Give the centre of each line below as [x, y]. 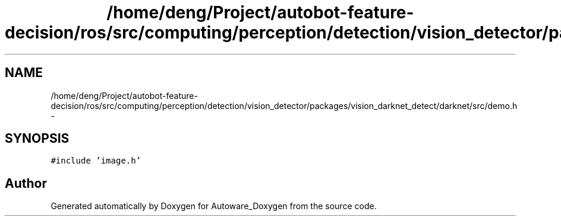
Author [26, 183]
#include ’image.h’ [96, 161]
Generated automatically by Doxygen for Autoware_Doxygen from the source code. [214, 206]
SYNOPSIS [37, 139]
